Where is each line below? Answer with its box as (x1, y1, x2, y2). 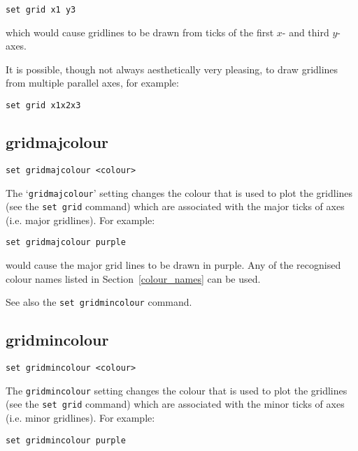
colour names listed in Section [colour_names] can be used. (6, 271, 261, 286)
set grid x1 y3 (6, 5, 76, 15)
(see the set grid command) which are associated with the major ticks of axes (6, 199, 345, 214)
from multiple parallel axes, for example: (6, 75, 179, 90)
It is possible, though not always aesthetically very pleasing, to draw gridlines (6, 61, 338, 76)
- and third (282, 24, 329, 39)
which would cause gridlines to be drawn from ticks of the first (6, 24, 274, 39)
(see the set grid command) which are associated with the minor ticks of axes (6, 397, 345, 411)
